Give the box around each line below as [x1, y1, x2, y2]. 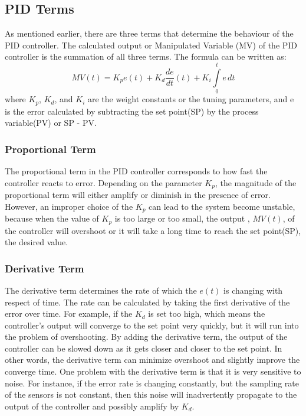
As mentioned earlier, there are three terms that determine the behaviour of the [5, 27, 294, 40]
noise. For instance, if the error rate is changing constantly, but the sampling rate [5, 376, 299, 389]
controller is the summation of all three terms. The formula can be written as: [5, 50, 287, 63]
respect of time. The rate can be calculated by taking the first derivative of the [5, 295, 290, 308]
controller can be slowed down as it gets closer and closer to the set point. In [5, 342, 282, 354]
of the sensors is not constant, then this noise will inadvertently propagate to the [5, 388, 297, 401]
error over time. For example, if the [5, 307, 133, 320]
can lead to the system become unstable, [149, 200, 295, 212]
